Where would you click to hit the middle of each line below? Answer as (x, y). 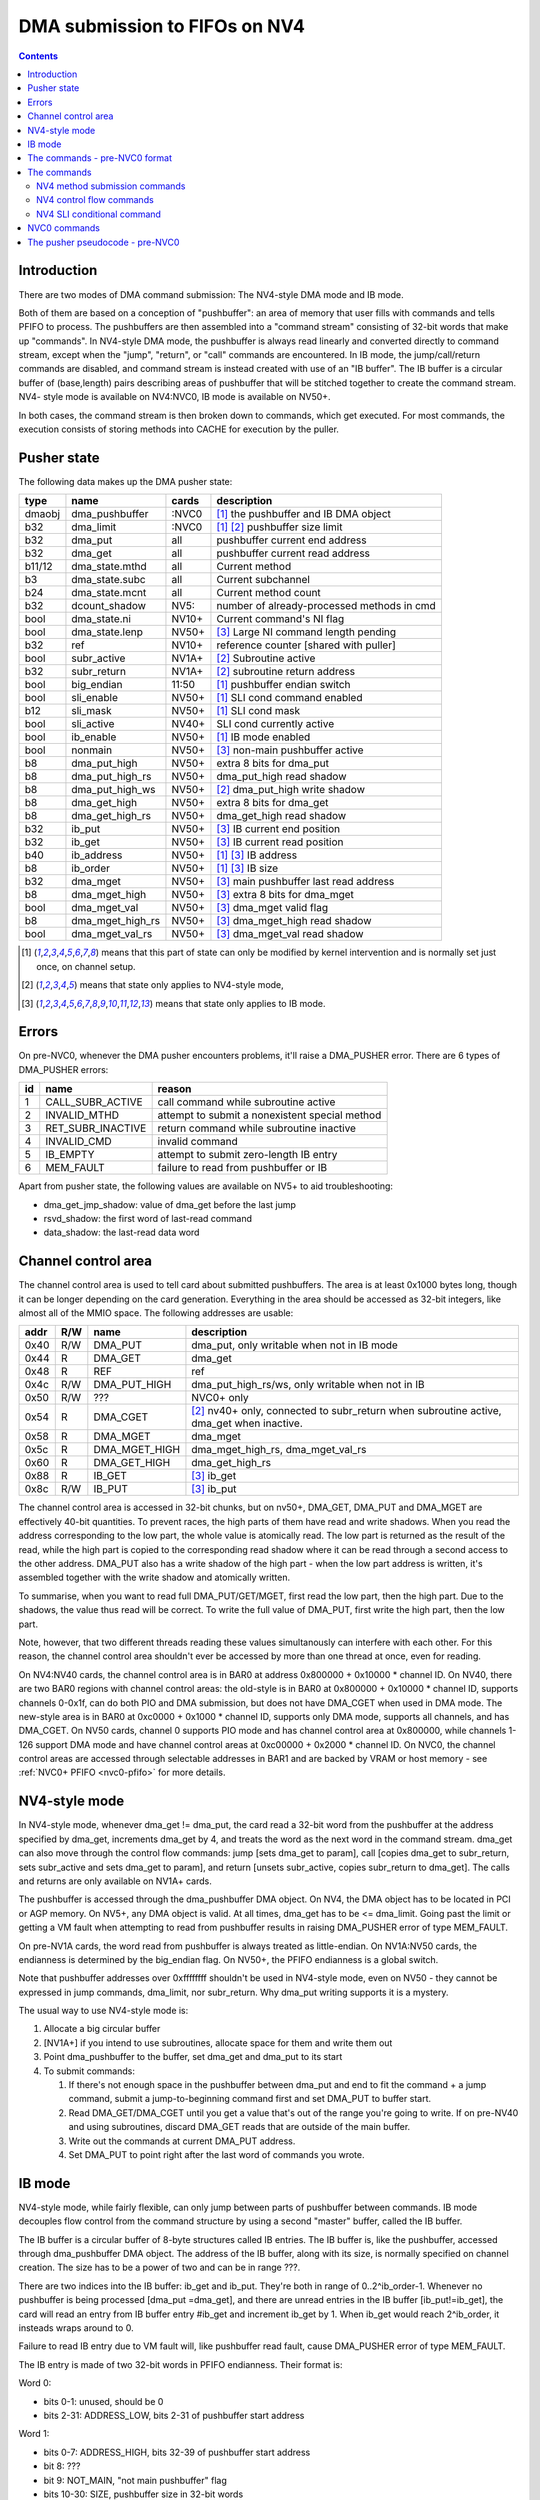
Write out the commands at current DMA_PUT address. (182, 2141)
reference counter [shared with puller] (306, 645)
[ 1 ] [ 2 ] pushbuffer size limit (279, 527)
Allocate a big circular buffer (102, 2029)
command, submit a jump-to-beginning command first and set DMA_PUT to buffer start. (250, 2099)
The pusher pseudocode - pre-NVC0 (103, 242)
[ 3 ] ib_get (214, 1476)
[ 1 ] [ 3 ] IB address (257, 855)
